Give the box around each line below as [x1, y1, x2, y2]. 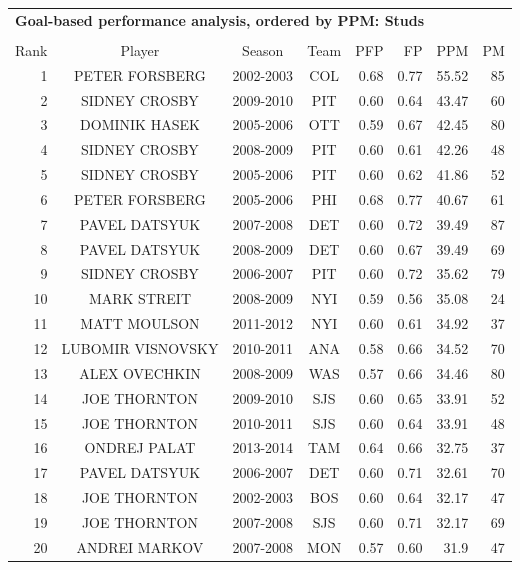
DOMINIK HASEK [80, 114, 200, 135]
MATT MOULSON [80, 313, 200, 334]
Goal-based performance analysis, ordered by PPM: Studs [15, 9, 425, 30]
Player [120, 39, 160, 60]
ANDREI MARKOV [76, 536, 204, 557]
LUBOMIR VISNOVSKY [61, 337, 219, 358]
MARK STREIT [88, 288, 191, 309]
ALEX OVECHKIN [79, 362, 201, 383]
